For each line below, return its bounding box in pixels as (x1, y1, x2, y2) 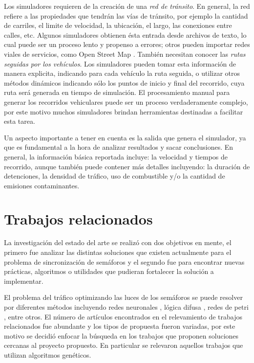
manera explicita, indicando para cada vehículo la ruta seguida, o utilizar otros (4, 68, 240, 78)
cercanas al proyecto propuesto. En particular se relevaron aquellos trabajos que (4, 340, 243, 350)
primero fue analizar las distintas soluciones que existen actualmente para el (4, 247, 232, 257)
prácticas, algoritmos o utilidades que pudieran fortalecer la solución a (4, 266, 214, 276)
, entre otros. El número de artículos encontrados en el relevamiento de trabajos (4, 311, 243, 321)
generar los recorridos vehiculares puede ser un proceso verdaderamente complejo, (4, 96, 248, 107)
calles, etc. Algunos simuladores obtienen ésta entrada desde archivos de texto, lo (4, 29, 247, 40)
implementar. (4, 275, 43, 286)
